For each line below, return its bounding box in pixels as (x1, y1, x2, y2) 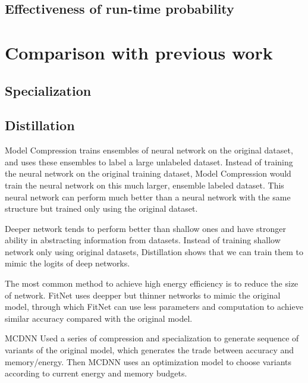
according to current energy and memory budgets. (5, 367, 187, 379)
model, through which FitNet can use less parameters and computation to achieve (5, 300, 303, 313)
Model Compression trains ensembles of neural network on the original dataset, (5, 144, 293, 156)
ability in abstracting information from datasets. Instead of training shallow (5, 234, 281, 246)
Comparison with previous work (5, 40, 273, 64)
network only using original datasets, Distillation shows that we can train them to (5, 245, 304, 258)
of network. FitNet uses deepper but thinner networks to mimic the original (5, 288, 281, 301)
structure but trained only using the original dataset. (5, 202, 198, 215)
